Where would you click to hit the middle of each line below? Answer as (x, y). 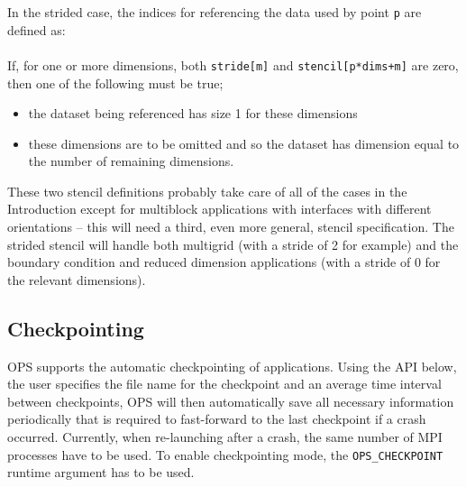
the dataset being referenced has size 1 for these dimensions (193, 113)
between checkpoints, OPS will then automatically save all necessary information (231, 401)
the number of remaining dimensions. (131, 161)
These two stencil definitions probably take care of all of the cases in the (207, 191)
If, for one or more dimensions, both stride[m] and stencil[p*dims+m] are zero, (233, 64)
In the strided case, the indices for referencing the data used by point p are (215, 12)
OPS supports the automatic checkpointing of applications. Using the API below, (232, 366)
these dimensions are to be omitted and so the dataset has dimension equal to (244, 143)
